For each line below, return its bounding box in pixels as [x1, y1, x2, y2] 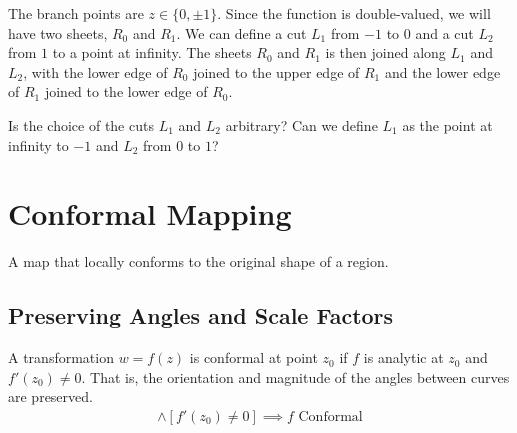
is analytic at [363, 347, 444, 368]
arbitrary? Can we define [225, 114, 378, 135]
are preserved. [8, 386, 93, 407]
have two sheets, [8, 22, 108, 43]
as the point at [402, 114, 493, 135]
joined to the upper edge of [193, 61, 360, 82]
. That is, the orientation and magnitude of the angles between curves [81, 366, 510, 387]
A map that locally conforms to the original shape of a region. [8, 251, 389, 272]
